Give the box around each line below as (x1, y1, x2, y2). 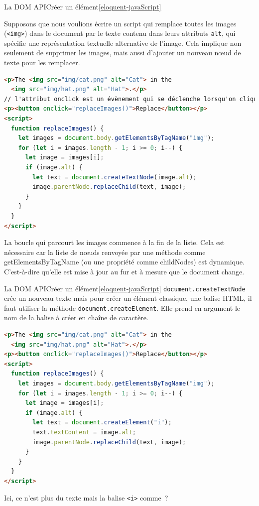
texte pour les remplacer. (4, 57, 80, 68)
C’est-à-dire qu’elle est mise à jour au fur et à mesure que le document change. (4, 266, 245, 276)
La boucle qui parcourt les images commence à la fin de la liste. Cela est (4, 237, 225, 248)
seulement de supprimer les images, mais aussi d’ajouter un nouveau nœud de (4, 47, 241, 58)
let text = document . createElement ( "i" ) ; (32, 419, 172, 426)
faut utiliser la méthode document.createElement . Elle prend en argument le (4, 302, 241, 313)
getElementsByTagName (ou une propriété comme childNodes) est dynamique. (4, 256, 245, 267)
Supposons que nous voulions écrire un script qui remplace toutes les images (4, 18, 237, 28)
